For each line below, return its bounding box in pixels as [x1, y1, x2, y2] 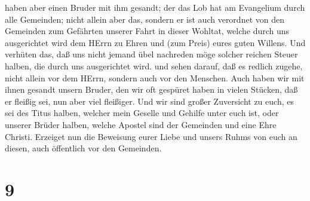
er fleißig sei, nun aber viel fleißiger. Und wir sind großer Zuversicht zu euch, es [5, 95, 294, 107]
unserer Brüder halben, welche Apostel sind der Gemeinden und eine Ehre [5, 118, 277, 130]
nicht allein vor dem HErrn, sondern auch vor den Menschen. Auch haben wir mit [5, 71, 305, 84]
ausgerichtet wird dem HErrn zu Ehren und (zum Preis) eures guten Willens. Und [5, 36, 306, 48]
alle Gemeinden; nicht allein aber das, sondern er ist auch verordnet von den [5, 13, 284, 25]
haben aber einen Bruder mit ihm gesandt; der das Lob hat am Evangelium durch [5, 1, 305, 13]
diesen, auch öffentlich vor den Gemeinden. [5, 142, 162, 154]
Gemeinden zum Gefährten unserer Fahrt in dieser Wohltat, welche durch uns [5, 25, 290, 37]
